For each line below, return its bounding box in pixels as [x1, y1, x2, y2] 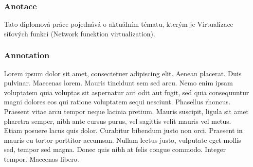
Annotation [4, 49, 50, 61]
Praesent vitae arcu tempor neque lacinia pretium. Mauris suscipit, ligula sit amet [4, 106, 249, 116]
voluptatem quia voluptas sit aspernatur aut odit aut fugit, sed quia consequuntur [4, 87, 249, 97]
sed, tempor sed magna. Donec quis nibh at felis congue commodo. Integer [4, 144, 226, 154]
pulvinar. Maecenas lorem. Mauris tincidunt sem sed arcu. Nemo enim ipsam [4, 78, 233, 88]
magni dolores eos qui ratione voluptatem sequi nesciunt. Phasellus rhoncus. [4, 97, 231, 107]
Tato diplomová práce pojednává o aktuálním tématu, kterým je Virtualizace [4, 19, 234, 29]
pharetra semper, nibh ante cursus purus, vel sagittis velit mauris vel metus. [4, 116, 231, 126]
